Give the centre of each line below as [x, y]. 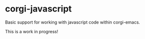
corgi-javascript [39, 9]
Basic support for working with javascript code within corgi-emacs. [72, 22]
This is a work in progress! [32, 31]
